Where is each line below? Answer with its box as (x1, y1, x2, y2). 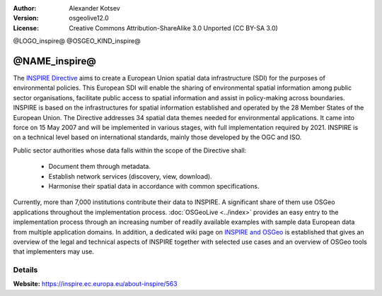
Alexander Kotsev (69, 4, 120, 12)
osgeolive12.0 (69, 14, 109, 23)
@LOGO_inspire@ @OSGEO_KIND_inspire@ (13, 37, 141, 45)
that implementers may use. (13, 247, 95, 256)
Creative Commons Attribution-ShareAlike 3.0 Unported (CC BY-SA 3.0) (69, 23, 279, 32)
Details (13, 265, 38, 275)
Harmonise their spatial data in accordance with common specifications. (48, 182, 260, 190)
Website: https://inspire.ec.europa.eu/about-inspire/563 (13, 280, 178, 288)
